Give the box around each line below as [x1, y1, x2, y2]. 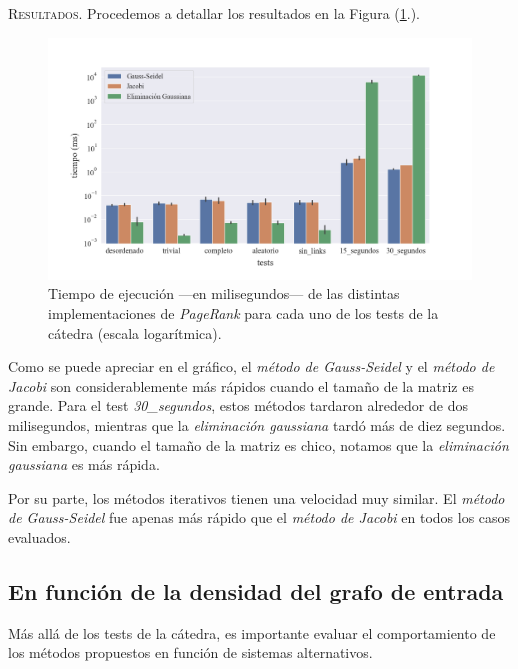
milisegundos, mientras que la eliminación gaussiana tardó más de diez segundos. [8, 414, 506, 435]
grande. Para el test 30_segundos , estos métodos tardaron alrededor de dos [8, 395, 468, 416]
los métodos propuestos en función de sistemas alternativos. [8, 642, 373, 663]
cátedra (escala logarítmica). [48, 322, 222, 343]
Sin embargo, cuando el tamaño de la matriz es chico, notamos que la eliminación [8, 434, 509, 455]
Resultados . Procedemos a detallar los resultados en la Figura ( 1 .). [8, 3, 420, 23]
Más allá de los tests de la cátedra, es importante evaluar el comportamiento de [8, 622, 496, 643]
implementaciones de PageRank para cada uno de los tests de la [48, 303, 439, 323]
